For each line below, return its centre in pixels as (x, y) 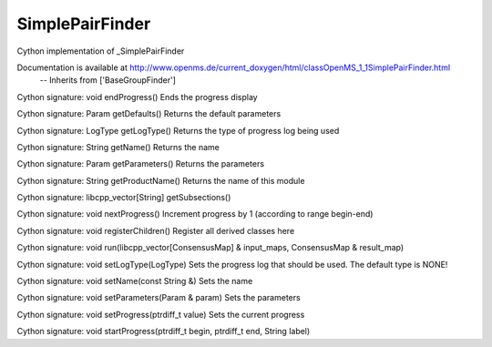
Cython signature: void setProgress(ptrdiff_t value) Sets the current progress (161, 314)
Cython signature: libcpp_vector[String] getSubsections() (124, 198)
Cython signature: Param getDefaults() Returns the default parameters (149, 114)
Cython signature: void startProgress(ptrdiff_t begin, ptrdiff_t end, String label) (164, 332)
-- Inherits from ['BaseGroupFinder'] (108, 80)
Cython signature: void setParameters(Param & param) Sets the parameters (159, 298)
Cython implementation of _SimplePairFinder (101, 51)
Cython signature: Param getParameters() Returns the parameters (140, 164)
